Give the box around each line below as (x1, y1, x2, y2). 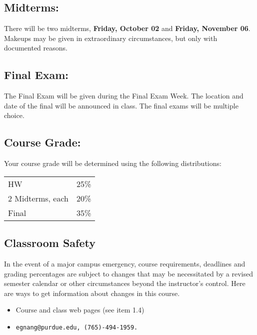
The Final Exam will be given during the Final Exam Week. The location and (4, 90, 243, 101)
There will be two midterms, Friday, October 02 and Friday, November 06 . (4, 23, 250, 33)
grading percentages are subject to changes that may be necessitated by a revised (4, 268, 253, 278)
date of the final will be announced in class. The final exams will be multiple (4, 100, 238, 110)
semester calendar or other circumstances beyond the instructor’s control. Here (4, 278, 245, 288)
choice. (4, 110, 24, 120)
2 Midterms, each (8, 192, 69, 204)
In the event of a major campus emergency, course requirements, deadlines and (4, 258, 245, 268)
